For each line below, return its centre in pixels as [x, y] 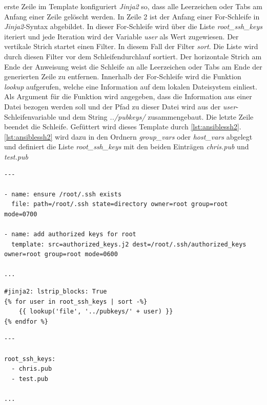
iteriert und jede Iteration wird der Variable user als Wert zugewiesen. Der [121, 36]
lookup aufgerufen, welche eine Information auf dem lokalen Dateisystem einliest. [131, 86]
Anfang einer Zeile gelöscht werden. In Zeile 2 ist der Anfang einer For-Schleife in [132, 16]
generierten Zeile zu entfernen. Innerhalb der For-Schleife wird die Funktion [123, 76]
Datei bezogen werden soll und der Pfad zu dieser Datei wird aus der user [120, 106]
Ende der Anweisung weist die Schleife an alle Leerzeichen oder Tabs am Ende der [133, 66]
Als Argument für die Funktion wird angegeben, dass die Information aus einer [128, 96]
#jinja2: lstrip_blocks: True [56, 292]
